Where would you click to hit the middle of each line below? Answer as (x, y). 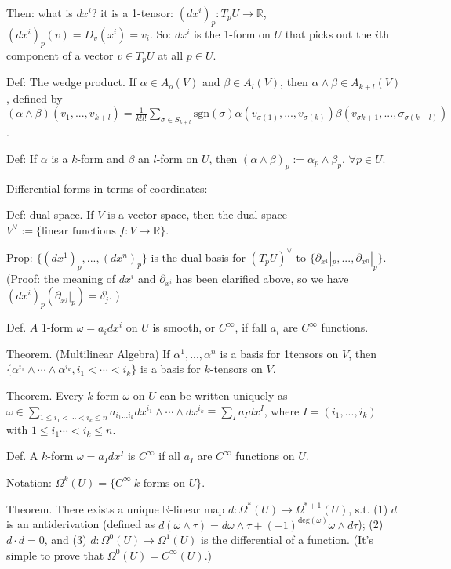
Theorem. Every (45, 395)
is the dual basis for (198, 257)
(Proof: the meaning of (61, 278)
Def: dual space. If (50, 214)
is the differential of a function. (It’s (287, 540)
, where (282, 410)
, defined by (35, 98)
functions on (265, 456)
